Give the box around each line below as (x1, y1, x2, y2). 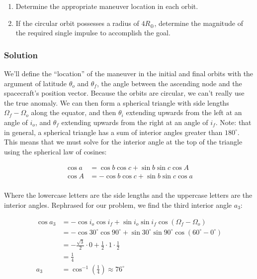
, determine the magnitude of (154, 17, 243, 28)
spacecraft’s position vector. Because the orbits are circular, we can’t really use (4, 88, 245, 98)
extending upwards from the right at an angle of (61, 117, 208, 127)
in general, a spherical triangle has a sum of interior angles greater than (4, 127, 223, 137)
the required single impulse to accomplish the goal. (15, 27, 171, 38)
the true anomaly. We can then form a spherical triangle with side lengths (4, 97, 229, 108)
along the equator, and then (31, 107, 116, 118)
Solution (4, 48, 38, 61)
